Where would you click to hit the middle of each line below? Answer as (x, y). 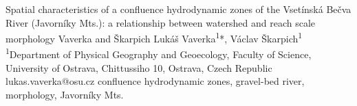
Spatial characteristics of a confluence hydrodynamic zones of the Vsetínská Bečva (178, 9)
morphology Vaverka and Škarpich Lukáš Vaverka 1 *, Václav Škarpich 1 (154, 37)
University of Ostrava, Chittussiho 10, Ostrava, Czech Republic (139, 67)
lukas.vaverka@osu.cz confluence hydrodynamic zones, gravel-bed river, (155, 81)
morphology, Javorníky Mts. (65, 94)
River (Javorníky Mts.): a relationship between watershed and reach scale (161, 22)
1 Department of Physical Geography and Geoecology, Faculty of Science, (159, 53)
